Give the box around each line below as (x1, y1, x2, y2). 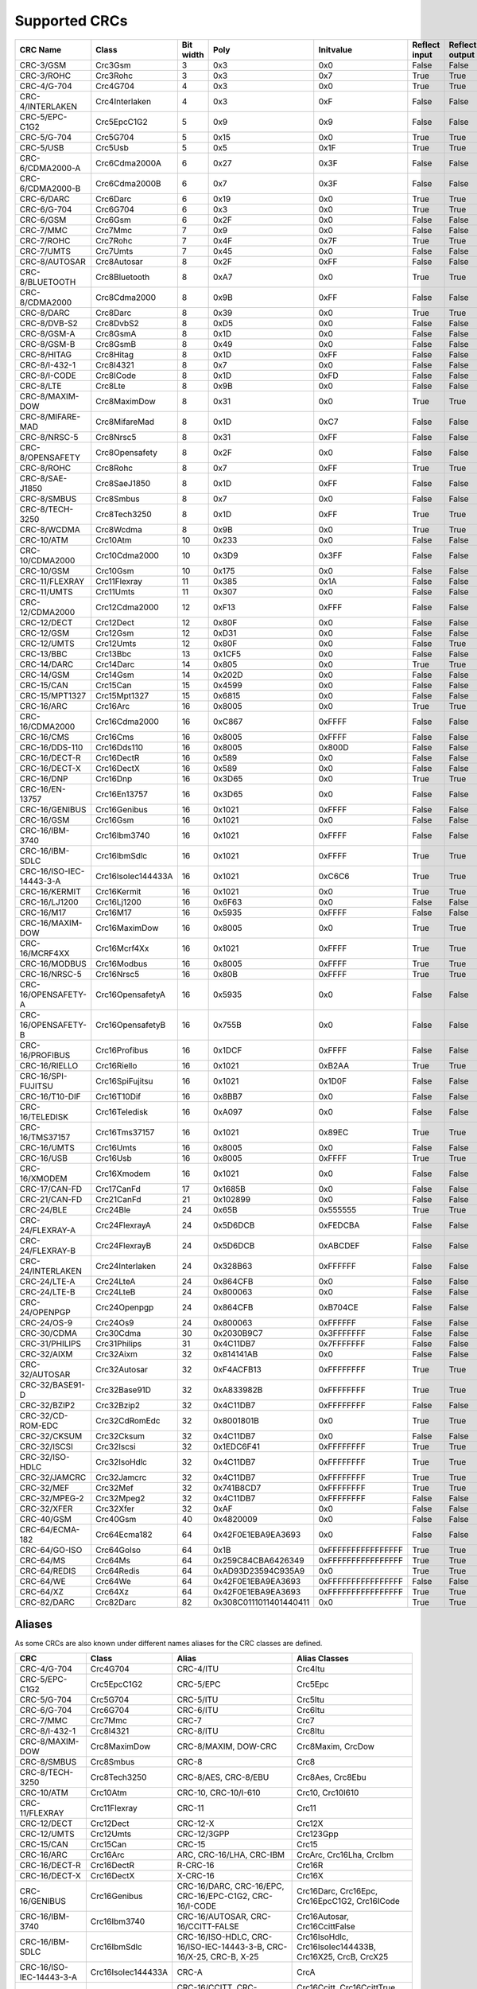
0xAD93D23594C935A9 (212, 1565, 305, 1576)
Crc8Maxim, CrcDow (297, 1741, 375, 1752)
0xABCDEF (318, 1240, 360, 1251)
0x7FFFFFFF (318, 1337, 366, 1349)
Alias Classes (297, 1653, 349, 1664)
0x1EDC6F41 (212, 1441, 260, 1452)
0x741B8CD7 (212, 1482, 262, 1493)
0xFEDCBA (318, 1220, 360, 1231)
